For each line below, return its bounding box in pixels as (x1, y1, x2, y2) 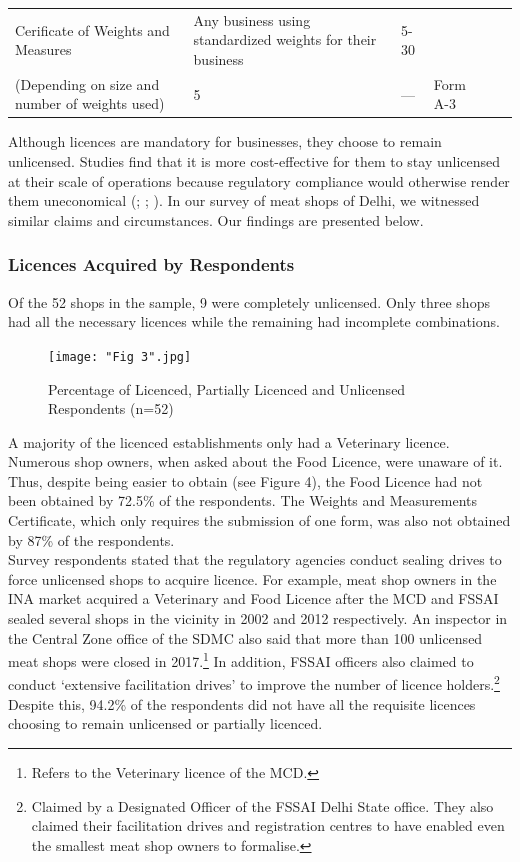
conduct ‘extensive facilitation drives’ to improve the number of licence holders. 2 (8, 671, 500, 695)
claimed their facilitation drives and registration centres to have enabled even (31, 815, 505, 836)
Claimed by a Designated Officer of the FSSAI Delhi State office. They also (31, 795, 494, 816)
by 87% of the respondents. (8, 529, 175, 550)
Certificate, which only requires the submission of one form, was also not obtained (8, 510, 511, 531)
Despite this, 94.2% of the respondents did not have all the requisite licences (8, 693, 476, 714)
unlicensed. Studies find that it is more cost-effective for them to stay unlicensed (8, 151, 501, 172)
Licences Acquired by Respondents (8, 252, 295, 277)
